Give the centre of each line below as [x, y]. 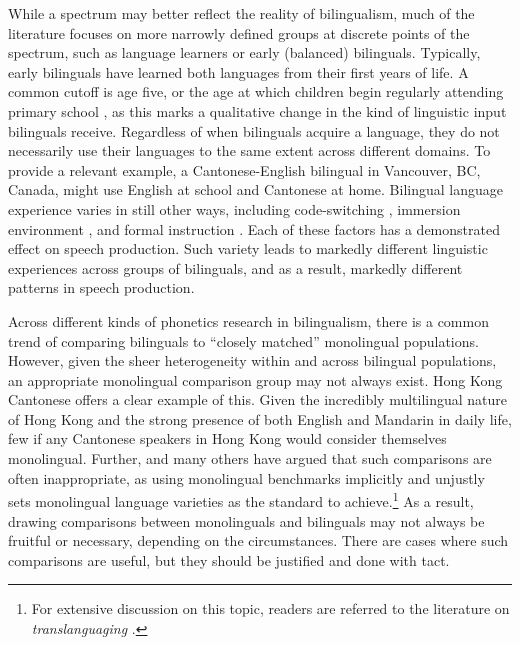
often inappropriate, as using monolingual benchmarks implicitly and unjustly [246, 477]
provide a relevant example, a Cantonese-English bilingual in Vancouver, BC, [244, 169]
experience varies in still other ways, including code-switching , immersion [234, 208]
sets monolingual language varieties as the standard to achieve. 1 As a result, [241, 499]
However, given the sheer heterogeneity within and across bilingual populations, [252, 360]
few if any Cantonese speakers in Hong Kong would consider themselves [227, 438]
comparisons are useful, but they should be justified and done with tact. [229, 559]
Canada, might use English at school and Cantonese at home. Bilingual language [255, 189]
